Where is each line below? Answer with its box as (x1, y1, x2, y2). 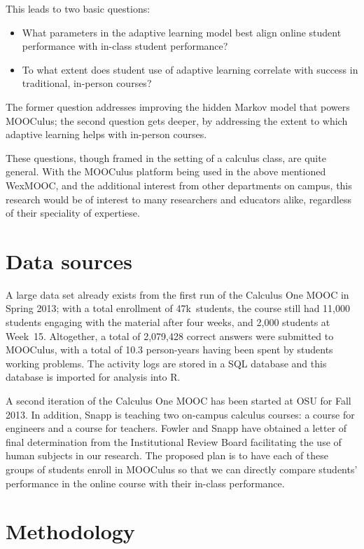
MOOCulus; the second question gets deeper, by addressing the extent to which (6, 113, 348, 128)
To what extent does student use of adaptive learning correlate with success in (22, 62, 358, 76)
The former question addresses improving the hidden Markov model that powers (6, 99, 350, 114)
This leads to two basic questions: (6, 1, 150, 15)
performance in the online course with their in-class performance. (6, 475, 285, 490)
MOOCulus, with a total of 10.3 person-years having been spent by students (6, 342, 333, 357)
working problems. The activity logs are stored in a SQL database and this (6, 355, 327, 370)
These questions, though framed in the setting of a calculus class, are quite (6, 150, 326, 165)
